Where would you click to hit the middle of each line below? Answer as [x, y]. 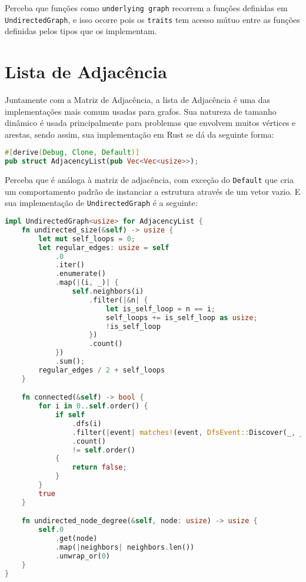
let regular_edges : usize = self [104, 247]
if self [70, 415]
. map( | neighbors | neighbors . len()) [125, 547]
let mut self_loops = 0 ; [87, 239]
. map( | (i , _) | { [87, 283]
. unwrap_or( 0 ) [83, 556]
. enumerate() [80, 274]
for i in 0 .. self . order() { [93, 406]
